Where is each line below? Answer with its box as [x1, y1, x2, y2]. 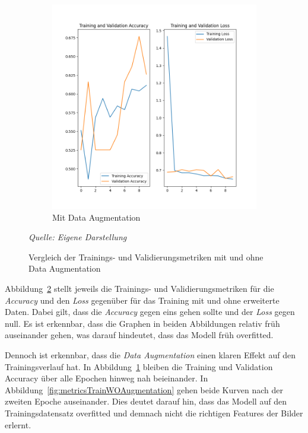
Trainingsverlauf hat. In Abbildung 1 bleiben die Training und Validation [5, 360, 273, 372]
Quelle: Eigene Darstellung [28, 231, 127, 243]
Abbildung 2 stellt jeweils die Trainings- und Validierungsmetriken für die [5, 282, 274, 294]
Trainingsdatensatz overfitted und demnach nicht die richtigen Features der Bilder [5, 406, 303, 419]
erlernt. [5, 418, 31, 431]
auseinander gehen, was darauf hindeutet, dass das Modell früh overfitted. [5, 329, 274, 341]
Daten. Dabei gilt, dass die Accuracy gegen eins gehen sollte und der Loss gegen [5, 305, 295, 318]
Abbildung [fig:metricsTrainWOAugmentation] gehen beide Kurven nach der [5, 383, 283, 396]
